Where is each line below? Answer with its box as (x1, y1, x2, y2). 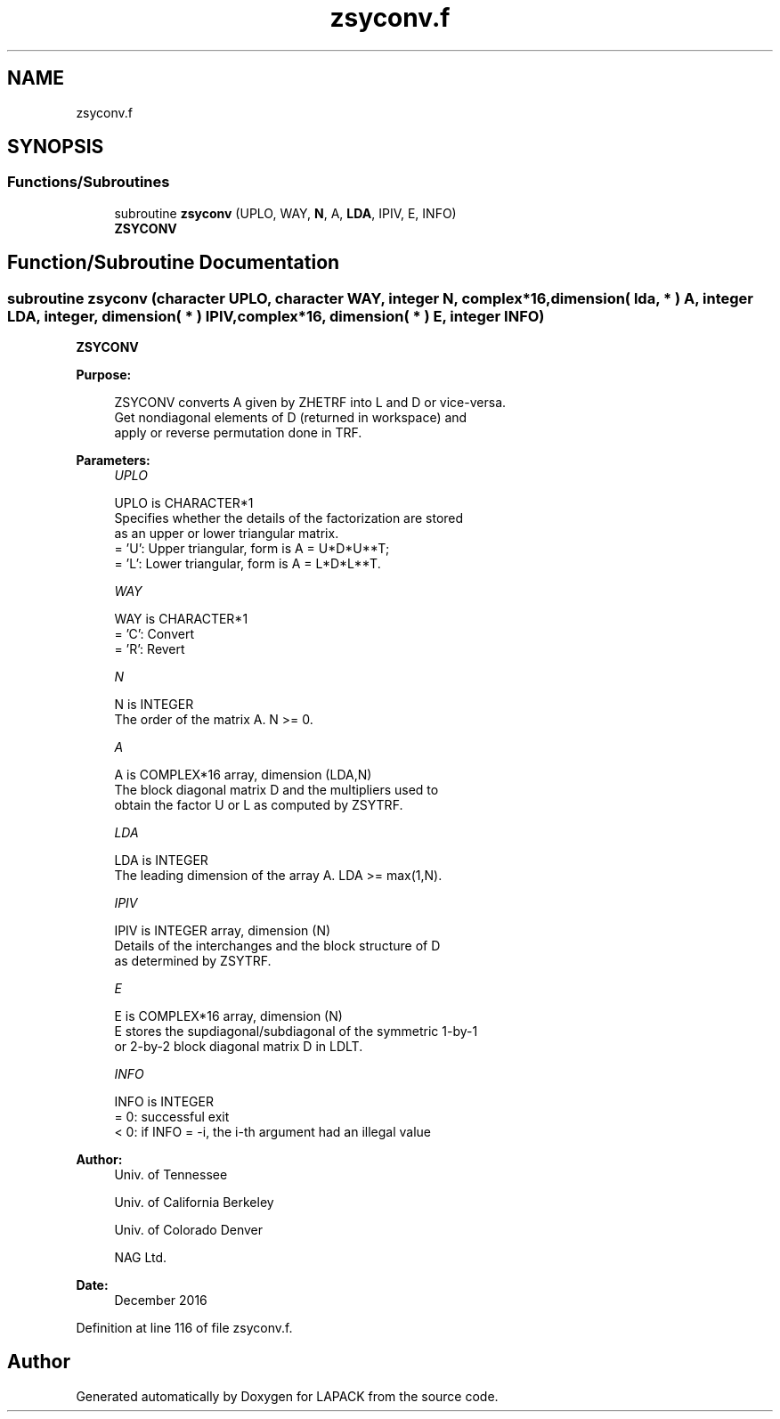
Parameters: (76, 453, 150, 469)
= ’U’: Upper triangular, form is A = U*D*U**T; (114, 541, 390, 557)
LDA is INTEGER (114, 852, 208, 869)
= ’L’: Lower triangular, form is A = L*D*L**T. (114, 556, 381, 572)
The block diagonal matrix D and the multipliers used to (114, 782, 439, 798)
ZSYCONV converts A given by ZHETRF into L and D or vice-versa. (114, 395, 507, 411)
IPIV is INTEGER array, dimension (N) (114, 923, 331, 939)
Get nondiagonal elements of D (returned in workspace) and (114, 410, 467, 426)
